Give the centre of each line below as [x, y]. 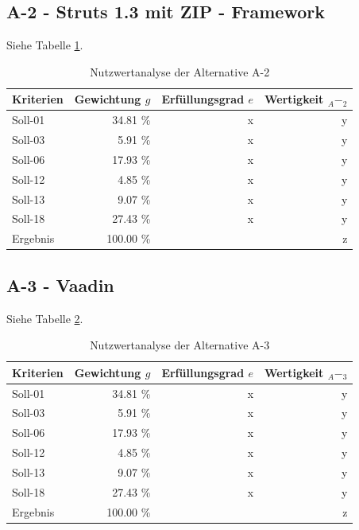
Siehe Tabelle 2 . [45, 318]
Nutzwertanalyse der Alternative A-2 [180, 71]
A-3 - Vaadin [60, 284]
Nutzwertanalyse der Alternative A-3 [180, 345]
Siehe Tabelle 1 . [45, 45]
